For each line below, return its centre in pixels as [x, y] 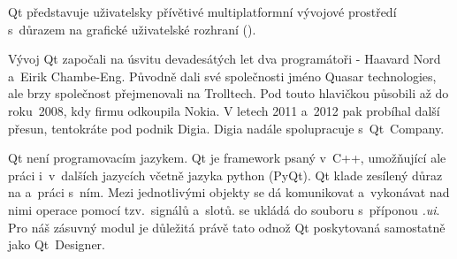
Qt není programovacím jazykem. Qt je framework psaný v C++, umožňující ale [227, 158]
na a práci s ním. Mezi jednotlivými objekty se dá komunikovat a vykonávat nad [229, 192]
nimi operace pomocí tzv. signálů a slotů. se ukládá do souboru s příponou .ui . [224, 209]
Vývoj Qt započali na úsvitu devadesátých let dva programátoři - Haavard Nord [225, 59]
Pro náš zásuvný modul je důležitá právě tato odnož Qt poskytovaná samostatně [227, 227]
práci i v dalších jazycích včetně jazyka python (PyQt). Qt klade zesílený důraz [225, 175]
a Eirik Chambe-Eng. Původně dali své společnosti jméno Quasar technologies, [222, 76]
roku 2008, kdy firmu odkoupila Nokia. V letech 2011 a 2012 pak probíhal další [224, 110]
